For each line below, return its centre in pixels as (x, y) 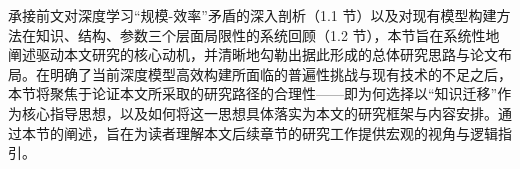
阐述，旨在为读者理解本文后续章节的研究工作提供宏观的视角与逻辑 (280, 132)
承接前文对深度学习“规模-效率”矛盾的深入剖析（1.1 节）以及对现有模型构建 (252, 15)
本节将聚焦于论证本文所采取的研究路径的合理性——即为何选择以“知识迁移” (253, 93)
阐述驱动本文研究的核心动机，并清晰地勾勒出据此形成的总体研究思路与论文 (253, 54)
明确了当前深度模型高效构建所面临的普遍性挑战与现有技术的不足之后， (280, 73)
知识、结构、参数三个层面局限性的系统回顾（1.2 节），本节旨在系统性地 (267, 34)
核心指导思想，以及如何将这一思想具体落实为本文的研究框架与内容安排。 (259, 112)
